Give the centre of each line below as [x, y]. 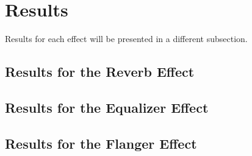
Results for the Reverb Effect [100, 72]
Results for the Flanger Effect [101, 143]
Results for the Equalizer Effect [107, 107]
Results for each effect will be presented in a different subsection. [126, 39]
